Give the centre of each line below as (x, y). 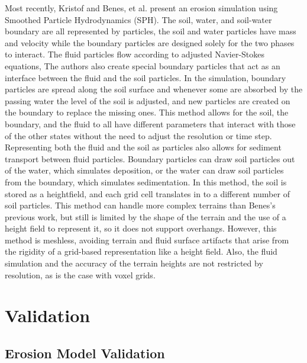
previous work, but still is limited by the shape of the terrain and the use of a (146, 216)
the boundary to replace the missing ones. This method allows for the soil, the (147, 112)
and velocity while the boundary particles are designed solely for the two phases (150, 42)
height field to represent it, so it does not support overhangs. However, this (141, 228)
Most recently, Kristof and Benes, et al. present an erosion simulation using (141, 8)
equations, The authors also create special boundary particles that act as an (143, 65)
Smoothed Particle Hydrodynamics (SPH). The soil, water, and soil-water (138, 19)
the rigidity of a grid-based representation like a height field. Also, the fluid (141, 251)
